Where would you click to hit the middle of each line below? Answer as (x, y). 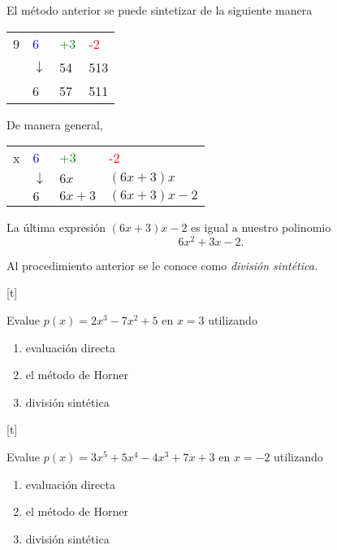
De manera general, (55, 124)
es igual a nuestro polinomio (261, 227)
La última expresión (56, 227)
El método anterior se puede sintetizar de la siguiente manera (160, 10)
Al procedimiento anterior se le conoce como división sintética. (162, 265)
